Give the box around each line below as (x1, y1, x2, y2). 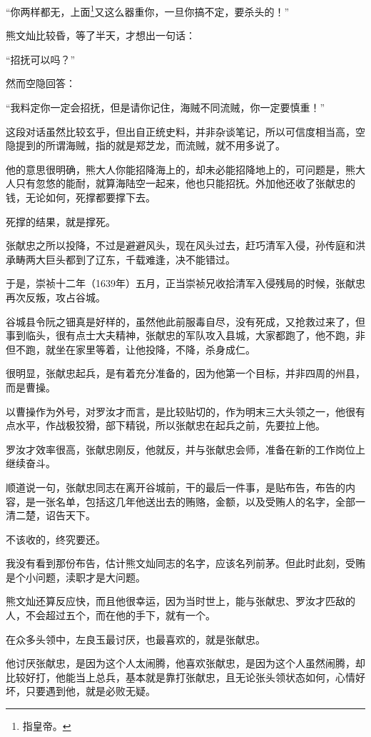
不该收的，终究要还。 (6, 531, 106, 546)
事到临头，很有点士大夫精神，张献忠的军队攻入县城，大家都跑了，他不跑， (6, 328, 355, 343)
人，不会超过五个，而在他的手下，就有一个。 (6, 608, 215, 623)
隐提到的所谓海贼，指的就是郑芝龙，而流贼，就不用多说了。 (6, 138, 285, 153)
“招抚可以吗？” (6, 51, 76, 66)
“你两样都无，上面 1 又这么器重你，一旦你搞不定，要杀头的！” (6, 2, 290, 19)
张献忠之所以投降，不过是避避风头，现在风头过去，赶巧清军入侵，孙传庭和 (6, 238, 355, 253)
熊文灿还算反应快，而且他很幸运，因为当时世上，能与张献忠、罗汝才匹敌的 (6, 593, 355, 608)
